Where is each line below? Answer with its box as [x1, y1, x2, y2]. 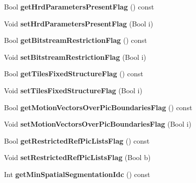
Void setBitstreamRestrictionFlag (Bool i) [4, 51, 146, 62]
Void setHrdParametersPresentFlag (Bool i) [4, 18, 153, 28]
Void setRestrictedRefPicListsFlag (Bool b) [4, 152, 151, 163]
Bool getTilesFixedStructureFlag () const [4, 68, 143, 79]
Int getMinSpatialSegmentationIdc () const [4, 169, 150, 179]
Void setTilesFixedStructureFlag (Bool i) [4, 85, 142, 95]
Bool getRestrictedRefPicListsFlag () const [4, 135, 150, 146]
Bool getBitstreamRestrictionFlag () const [4, 35, 147, 45]
